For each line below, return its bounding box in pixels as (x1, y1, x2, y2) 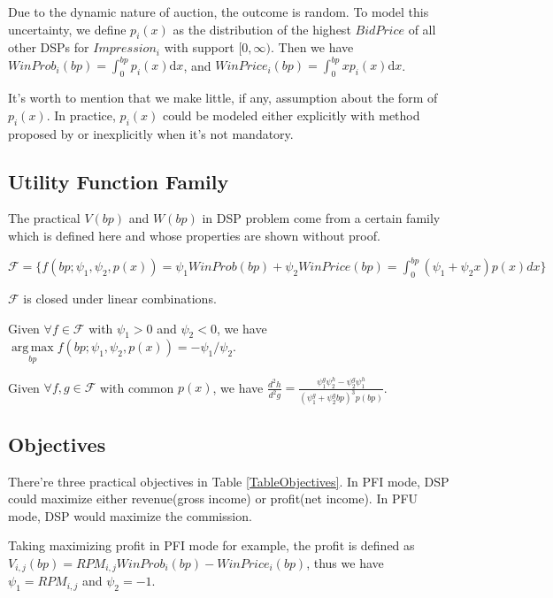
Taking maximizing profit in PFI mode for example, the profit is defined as (8, 536, 415, 555)
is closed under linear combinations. (23, 288, 217, 307)
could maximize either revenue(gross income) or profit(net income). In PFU (8, 489, 419, 508)
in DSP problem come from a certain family (202, 209, 441, 227)
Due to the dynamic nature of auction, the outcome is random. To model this (8, 3, 429, 20)
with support (164, 38, 234, 57)
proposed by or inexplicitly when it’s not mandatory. (8, 124, 294, 142)
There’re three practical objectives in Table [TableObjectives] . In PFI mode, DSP (8, 471, 449, 490)
